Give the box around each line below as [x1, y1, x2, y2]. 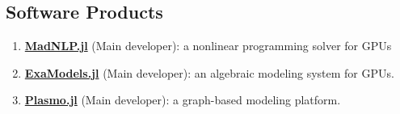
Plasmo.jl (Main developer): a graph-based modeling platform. [24, 91, 341, 108]
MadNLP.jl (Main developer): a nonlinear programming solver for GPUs [24, 37, 392, 54]
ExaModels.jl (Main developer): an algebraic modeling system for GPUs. [24, 64, 394, 81]
